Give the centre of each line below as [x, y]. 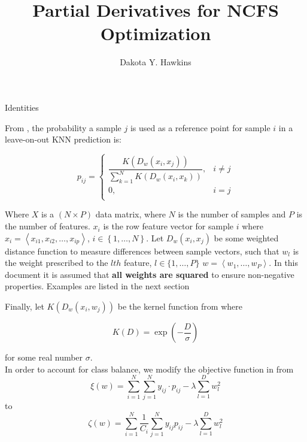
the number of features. [48, 226]
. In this [284, 263]
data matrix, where [130, 214]
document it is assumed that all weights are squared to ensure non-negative [150, 274]
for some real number [44, 357]
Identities [22, 107]
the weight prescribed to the [57, 263]
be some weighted [246, 237]
